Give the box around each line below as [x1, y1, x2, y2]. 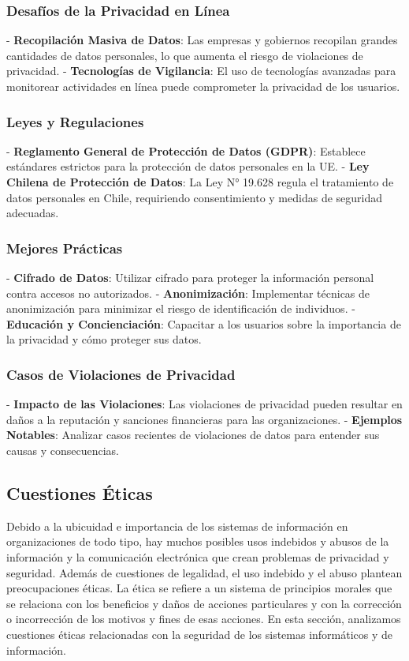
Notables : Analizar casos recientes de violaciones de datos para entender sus [6, 426, 380, 443]
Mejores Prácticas [6, 238, 123, 257]
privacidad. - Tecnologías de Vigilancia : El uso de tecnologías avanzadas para [6, 62, 396, 79]
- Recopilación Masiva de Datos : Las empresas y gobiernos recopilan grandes [6, 32, 398, 48]
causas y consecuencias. [6, 441, 119, 458]
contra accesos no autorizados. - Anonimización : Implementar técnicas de [6, 284, 370, 301]
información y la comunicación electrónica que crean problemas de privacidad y [6, 548, 389, 565]
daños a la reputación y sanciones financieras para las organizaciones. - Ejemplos [6, 411, 403, 427]
